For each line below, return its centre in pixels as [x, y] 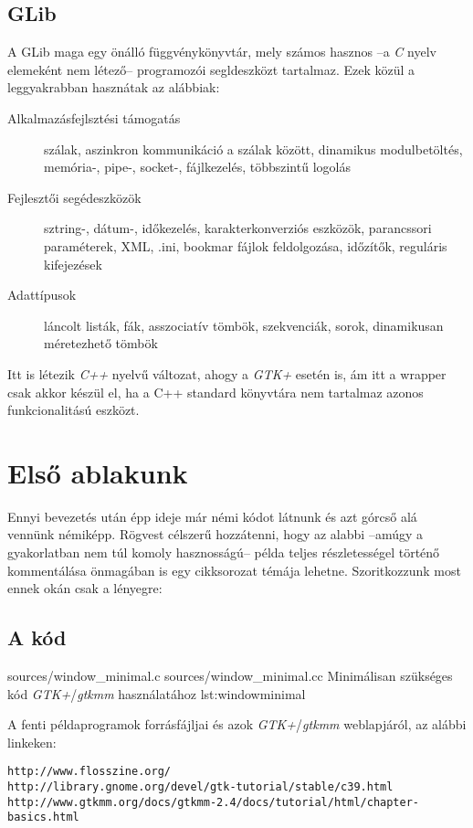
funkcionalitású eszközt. [74, 410]
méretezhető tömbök [101, 343]
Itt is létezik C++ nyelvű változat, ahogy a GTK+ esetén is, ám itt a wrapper [227, 373]
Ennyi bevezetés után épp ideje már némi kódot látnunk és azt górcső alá [212, 516]
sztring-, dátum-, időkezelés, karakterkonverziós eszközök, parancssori [238, 228]
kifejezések [73, 264]
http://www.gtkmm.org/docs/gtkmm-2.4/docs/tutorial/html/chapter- [214, 802]
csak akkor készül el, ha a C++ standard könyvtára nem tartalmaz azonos [215, 392]
